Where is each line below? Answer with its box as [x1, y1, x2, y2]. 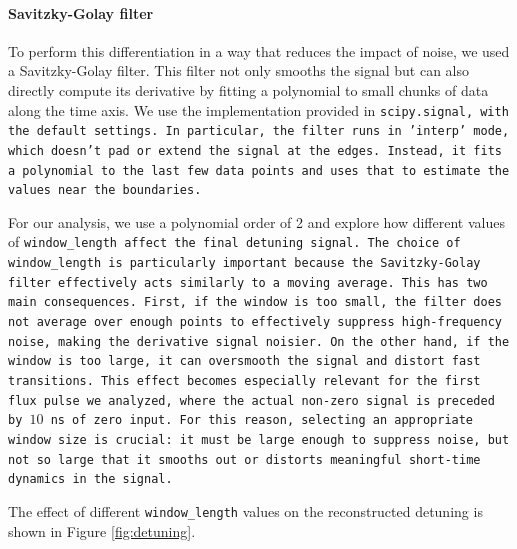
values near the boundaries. [8, 183, 202, 198]
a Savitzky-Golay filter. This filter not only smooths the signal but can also [8, 60, 470, 81]
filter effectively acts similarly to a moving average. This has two [8, 275, 488, 290]
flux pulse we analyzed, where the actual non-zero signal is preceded [8, 393, 495, 408]
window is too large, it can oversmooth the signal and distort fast [8, 354, 481, 369]
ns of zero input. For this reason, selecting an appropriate [50, 413, 474, 428]
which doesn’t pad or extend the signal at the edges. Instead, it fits [8, 143, 502, 158]
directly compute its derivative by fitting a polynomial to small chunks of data [8, 79, 489, 100]
